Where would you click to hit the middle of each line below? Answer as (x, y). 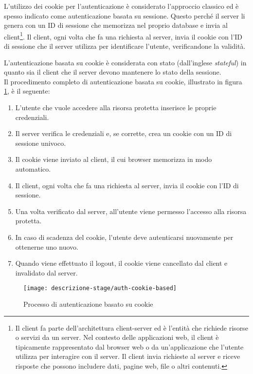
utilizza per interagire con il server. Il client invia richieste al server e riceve (128, 356)
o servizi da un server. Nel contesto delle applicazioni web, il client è (117, 337)
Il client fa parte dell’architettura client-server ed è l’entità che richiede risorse (132, 327)
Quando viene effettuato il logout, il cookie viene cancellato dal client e (121, 263)
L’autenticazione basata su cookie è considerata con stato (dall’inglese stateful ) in (125, 62)
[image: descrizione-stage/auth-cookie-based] (100, 288)
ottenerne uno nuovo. (47, 246)
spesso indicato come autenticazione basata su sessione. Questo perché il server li (125, 15)
